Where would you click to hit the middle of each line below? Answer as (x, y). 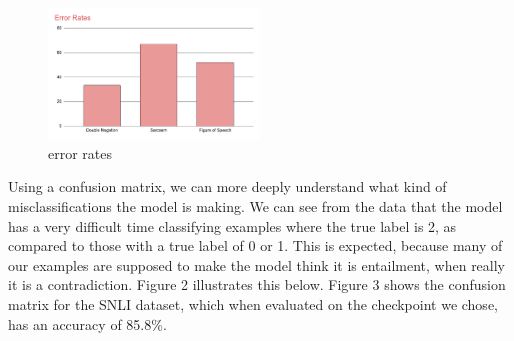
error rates (80, 152)
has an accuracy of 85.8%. (87, 323)
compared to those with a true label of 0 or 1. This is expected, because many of (255, 245)
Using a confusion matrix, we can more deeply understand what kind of (227, 186)
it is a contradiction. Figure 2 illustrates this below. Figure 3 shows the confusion (257, 284)
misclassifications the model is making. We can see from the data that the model (255, 206)
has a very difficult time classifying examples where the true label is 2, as (232, 225)
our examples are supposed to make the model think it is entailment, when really (257, 264)
